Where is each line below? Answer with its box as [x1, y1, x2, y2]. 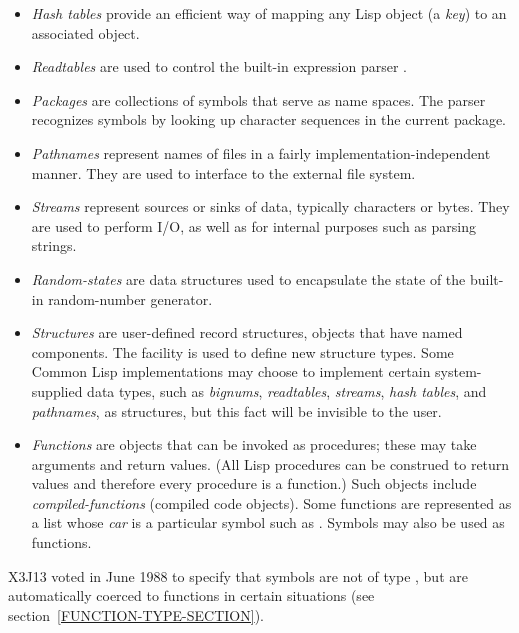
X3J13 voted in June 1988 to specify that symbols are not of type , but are [8, 565, 468, 586]
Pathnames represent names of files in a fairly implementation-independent [31, 142, 491, 163]
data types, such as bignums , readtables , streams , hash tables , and [87, 380, 487, 401]
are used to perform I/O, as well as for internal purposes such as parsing [31, 215, 477, 236]
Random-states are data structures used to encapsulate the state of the [31, 268, 466, 289]
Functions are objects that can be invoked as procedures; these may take [31, 434, 477, 455]
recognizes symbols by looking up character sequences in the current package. [31, 109, 507, 130]
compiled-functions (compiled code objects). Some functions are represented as [31, 492, 512, 513]
